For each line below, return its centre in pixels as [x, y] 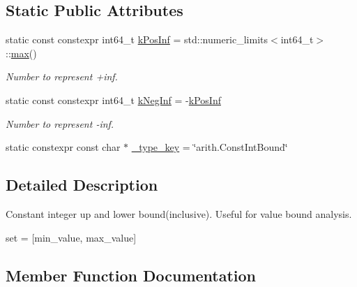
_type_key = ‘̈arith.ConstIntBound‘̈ [210, 147]
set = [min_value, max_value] [71, 237]
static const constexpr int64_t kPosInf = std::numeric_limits [137, 39]
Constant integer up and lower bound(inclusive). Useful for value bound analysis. [179, 213]
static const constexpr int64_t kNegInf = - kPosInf [113, 100]
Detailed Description [82, 185]
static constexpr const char [63, 147]
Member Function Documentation [131, 275]
